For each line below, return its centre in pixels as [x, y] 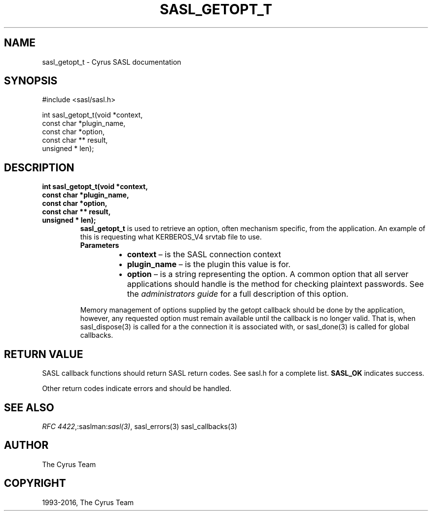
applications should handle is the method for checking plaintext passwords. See [275, 284]
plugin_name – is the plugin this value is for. [209, 264]
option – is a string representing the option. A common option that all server [268, 274]
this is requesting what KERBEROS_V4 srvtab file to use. [171, 237]
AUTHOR [26, 445]
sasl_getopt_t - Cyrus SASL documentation [112, 62]
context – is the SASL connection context [204, 255]
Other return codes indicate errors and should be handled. [137, 389]
